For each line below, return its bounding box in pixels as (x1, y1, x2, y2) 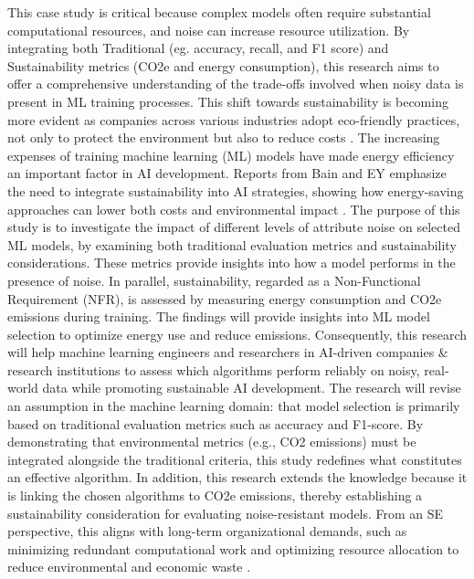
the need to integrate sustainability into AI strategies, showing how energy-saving (7, 181, 464, 200)
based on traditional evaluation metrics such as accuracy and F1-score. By (7, 414, 424, 433)
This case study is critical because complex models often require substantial (7, 3, 431, 21)
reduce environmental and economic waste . (7, 557, 251, 576)
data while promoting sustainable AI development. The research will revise (42, 378, 461, 397)
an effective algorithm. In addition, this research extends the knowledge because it (7, 468, 468, 487)
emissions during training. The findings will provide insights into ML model (7, 307, 430, 326)
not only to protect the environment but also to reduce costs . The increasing (7, 128, 440, 147)
